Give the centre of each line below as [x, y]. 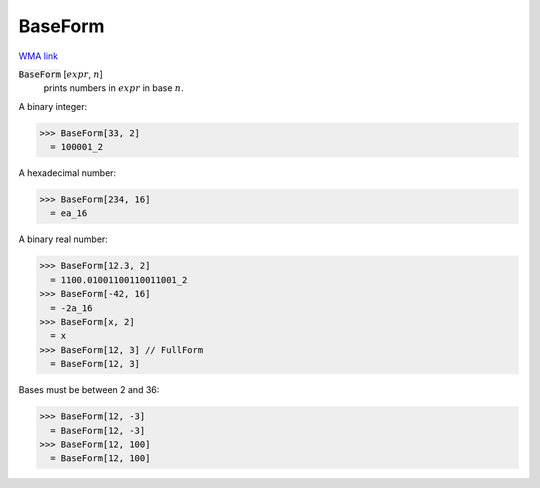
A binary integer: [53, 106]
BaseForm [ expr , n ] [61, 74]
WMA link [38, 56]
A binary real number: [63, 239]
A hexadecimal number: [67, 173]
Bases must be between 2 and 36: [89, 390]
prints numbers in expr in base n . [113, 88]
